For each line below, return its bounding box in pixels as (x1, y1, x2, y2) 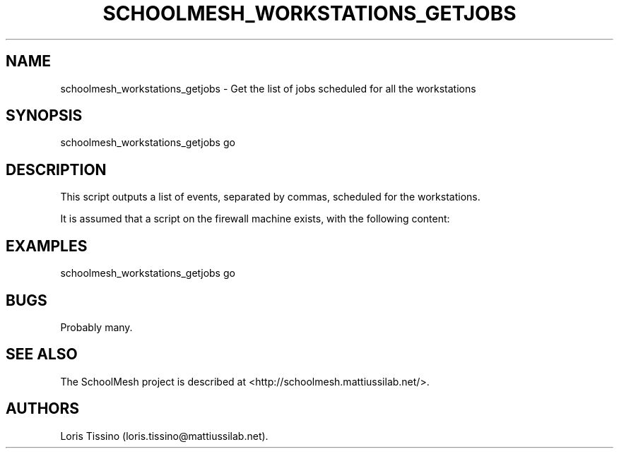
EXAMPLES (6, 237, 88, 255)
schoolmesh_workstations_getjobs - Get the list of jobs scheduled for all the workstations (60, 82, 476, 95)
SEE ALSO (6, 345, 78, 364)
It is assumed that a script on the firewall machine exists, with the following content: (60, 213, 450, 225)
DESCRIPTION (6, 160, 107, 179)
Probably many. (60, 321, 133, 333)
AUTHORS (6, 400, 80, 418)
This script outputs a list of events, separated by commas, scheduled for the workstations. (60, 191, 481, 203)
